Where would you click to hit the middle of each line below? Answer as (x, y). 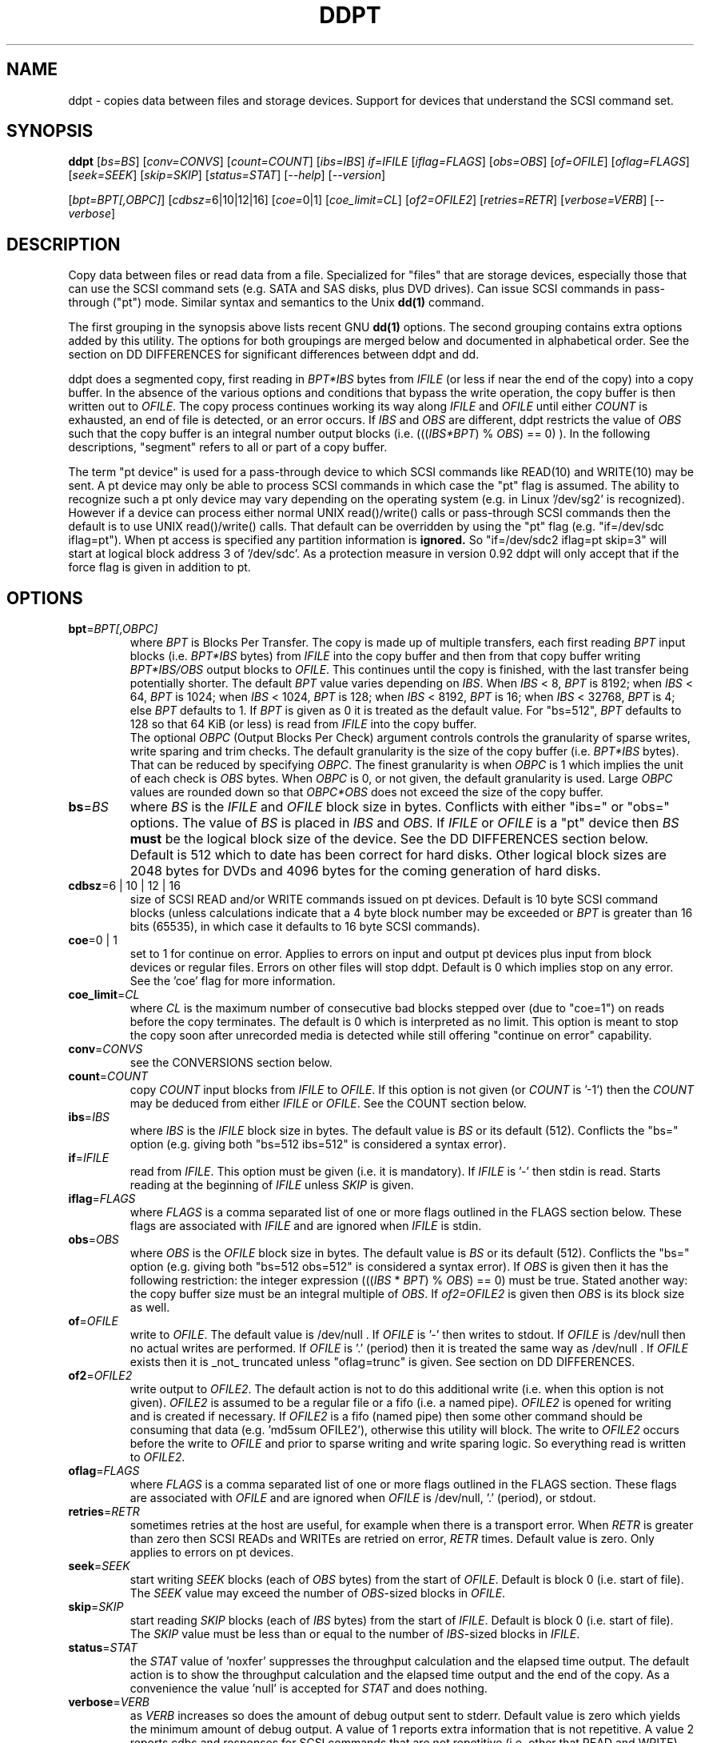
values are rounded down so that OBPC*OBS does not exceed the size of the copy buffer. (366, 792)
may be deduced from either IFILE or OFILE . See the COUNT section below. (328, 1104)
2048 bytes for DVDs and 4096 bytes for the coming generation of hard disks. (365, 871)
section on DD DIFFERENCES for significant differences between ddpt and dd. (274, 355)
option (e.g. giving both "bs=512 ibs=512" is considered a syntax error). (318, 1144)
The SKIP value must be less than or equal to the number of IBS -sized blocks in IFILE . (355, 1634)
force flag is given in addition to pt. (159, 567)
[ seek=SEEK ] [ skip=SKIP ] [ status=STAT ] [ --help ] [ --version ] (227, 175)
